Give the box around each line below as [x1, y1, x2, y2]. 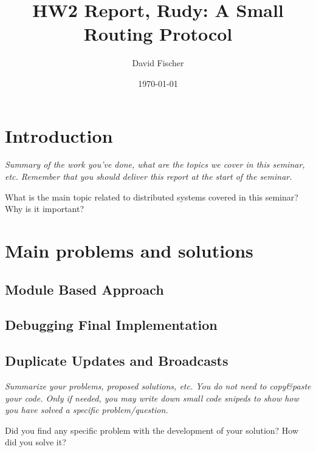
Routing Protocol [83, 21, 233, 46]
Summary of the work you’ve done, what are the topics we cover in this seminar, [5, 158, 305, 171]
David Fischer [132, 56, 184, 69]
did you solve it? [5, 436, 66, 448]
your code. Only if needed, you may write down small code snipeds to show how [5, 391, 299, 404]
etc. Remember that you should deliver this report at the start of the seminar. [5, 170, 292, 183]
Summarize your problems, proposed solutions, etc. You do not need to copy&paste [5, 379, 311, 392]
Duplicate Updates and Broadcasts [5, 351, 228, 370]
